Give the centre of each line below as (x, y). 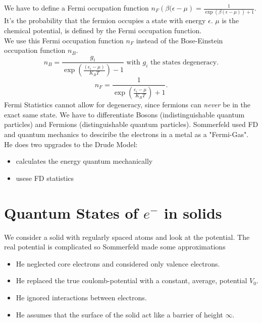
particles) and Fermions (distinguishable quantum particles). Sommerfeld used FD (131, 124)
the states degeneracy (184, 62)
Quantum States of (71, 212)
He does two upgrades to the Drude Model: (71, 144)
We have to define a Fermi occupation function (76, 8)
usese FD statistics (45, 178)
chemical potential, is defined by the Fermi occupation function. (103, 30)
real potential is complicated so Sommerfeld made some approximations (115, 247)
